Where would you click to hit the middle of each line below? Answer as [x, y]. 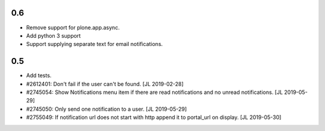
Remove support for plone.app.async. [73, 28]
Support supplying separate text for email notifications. [94, 44]
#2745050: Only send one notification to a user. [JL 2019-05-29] [107, 109]
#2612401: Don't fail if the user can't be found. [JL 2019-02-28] [105, 84]
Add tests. [39, 75]
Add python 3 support [54, 35]
